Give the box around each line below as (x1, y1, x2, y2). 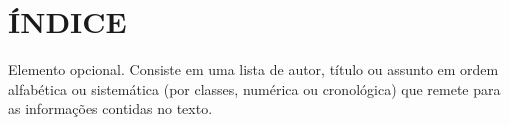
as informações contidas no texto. (8, 98, 213, 119)
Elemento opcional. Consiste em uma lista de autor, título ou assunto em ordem (8, 59, 499, 80)
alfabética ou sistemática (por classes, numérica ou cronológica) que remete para (8, 78, 501, 99)
